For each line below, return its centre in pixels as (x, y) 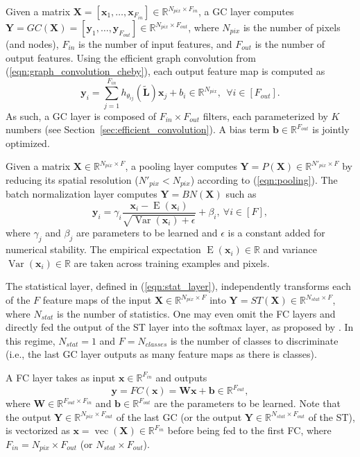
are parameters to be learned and (147, 233)
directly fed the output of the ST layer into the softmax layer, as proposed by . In (180, 327)
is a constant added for (276, 233)
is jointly (331, 129)
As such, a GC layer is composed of (81, 115)
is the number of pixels (292, 27)
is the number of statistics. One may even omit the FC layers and (196, 313)
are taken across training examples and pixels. (172, 262)
